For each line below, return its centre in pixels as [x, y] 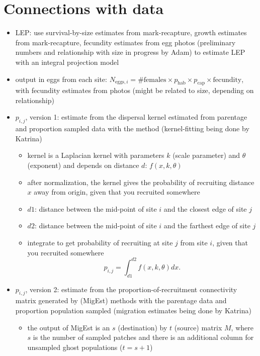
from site [194, 243]
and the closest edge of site [205, 208]
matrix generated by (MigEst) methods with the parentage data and [121, 300]
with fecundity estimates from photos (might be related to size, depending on [135, 90]
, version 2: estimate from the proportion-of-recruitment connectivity [131, 289]
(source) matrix [198, 327]
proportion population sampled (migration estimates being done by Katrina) [133, 310]
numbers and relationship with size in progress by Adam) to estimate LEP [130, 52]
